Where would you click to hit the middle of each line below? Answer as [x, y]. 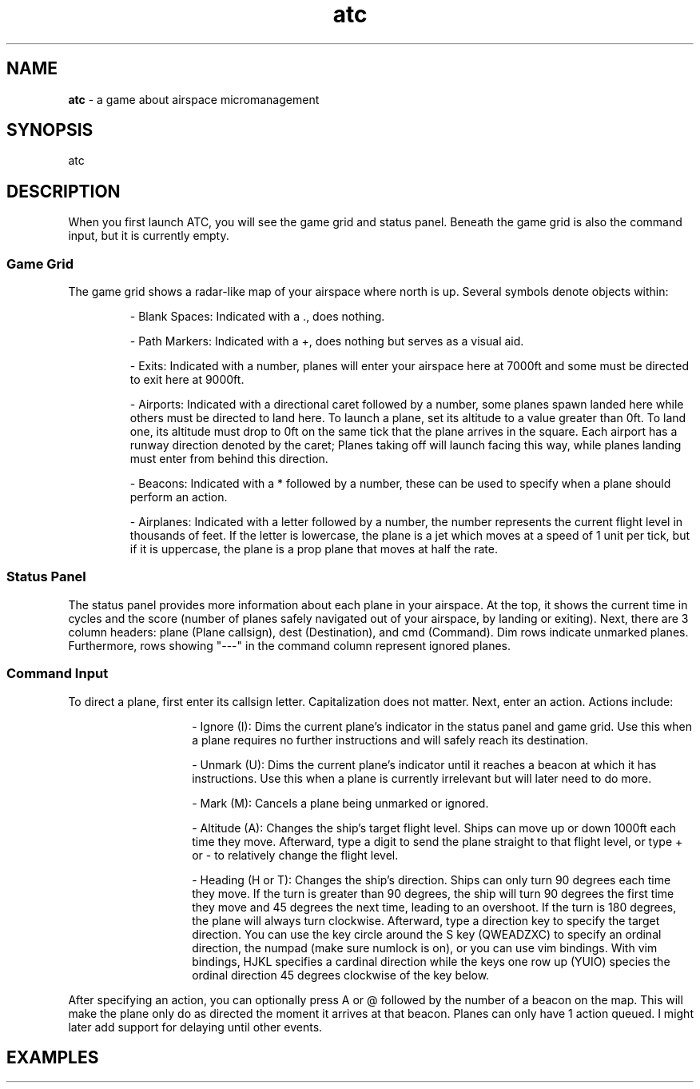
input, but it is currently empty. [149, 236]
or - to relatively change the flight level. [295, 855]
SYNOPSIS [50, 130]
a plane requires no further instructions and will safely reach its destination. [390, 740]
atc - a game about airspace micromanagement [194, 99]
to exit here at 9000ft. [187, 380]
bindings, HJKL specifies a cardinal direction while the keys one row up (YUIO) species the [431, 961]
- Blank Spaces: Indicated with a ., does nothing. [257, 317]
